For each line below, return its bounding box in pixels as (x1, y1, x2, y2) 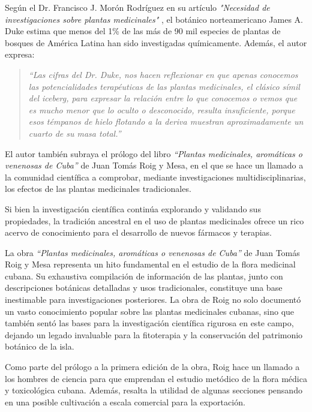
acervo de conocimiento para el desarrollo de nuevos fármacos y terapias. (5, 226, 272, 239)
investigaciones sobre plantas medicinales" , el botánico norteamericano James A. (5, 13, 303, 25)
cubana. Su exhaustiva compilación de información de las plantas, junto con (5, 269, 283, 282)
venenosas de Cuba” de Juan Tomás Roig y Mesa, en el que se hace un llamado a (5, 159, 304, 172)
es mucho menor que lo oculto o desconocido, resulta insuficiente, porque (28, 103, 295, 116)
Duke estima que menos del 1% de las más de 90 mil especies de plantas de (5, 25, 281, 37)
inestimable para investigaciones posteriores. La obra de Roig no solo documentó (5, 293, 301, 306)
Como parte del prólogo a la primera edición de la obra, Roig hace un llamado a (5, 360, 300, 373)
